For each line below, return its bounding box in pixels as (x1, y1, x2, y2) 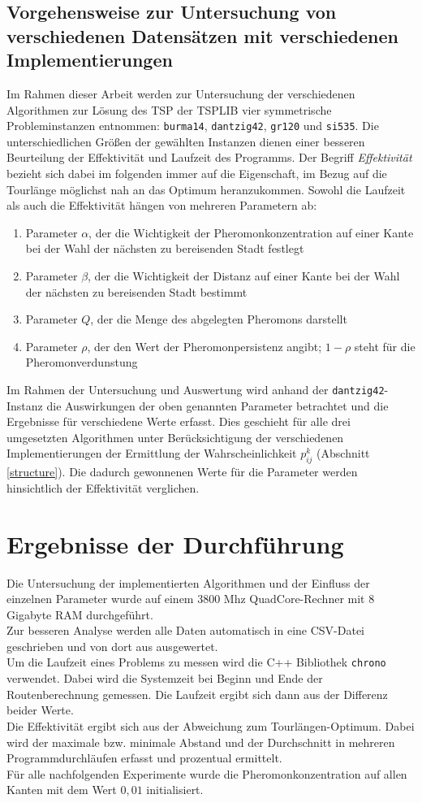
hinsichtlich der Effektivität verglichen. (6, 479, 200, 496)
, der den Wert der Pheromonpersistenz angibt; (87, 337, 322, 354)
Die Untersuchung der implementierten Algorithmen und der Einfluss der (6, 574, 370, 591)
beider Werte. (6, 701, 74, 718)
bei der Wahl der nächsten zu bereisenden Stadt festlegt (25, 240, 304, 257)
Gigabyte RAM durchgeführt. (6, 606, 153, 623)
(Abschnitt (316, 445, 370, 462)
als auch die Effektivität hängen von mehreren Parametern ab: (6, 197, 317, 214)
